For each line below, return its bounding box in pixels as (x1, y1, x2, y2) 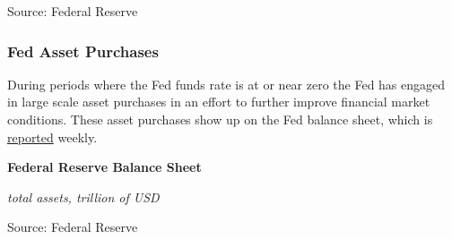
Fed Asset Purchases (7, 39, 159, 62)
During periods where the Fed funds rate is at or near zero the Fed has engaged (7, 74, 446, 93)
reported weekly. (7, 127, 98, 146)
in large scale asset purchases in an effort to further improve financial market (7, 92, 430, 111)
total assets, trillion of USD (7, 187, 160, 206)
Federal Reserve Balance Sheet (7, 158, 202, 176)
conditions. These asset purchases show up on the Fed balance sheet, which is (7, 110, 433, 128)
